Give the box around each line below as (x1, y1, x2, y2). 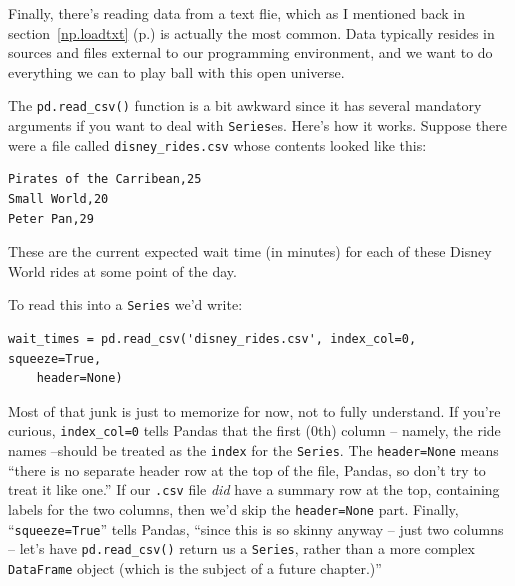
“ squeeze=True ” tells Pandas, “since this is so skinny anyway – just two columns (8, 518, 504, 539)
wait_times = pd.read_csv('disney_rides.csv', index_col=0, (8, 331, 417, 346)
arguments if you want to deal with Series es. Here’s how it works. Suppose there (8, 115, 507, 136)
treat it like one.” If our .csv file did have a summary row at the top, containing (8, 479, 500, 500)
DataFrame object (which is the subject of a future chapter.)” (8, 557, 382, 578)
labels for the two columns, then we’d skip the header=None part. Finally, (8, 498, 459, 519)
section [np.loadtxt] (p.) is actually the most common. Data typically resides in (8, 22, 495, 43)
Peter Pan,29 (8, 211, 94, 226)
